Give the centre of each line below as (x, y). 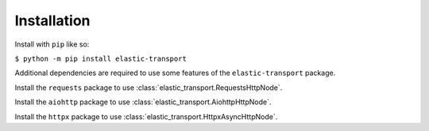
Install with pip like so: (52, 44)
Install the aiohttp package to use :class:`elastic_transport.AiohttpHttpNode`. (143, 102)
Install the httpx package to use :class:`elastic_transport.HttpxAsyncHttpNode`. (146, 116)
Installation (52, 21)
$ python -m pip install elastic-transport (100, 58)
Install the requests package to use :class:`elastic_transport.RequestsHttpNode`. (149, 88)
